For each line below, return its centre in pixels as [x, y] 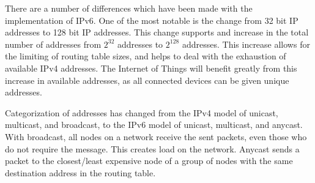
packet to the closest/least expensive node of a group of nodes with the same [149, 161]
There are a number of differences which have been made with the [129, 8]
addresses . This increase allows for [246, 44]
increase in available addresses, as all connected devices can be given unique [147, 80]
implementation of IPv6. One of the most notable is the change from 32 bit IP [152, 20]
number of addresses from [53, 44]
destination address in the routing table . [80, 172]
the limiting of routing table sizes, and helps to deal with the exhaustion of [146, 56]
